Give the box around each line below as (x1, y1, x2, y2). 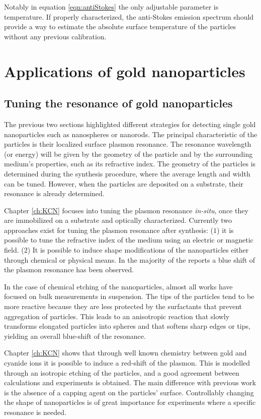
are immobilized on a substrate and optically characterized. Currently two (4, 215, 232, 225)
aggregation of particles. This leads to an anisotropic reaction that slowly (4, 311, 230, 321)
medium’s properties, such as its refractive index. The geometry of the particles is (4, 158, 256, 169)
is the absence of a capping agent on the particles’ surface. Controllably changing (4, 387, 254, 397)
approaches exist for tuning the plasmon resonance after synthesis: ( (4, 224, 214, 235)
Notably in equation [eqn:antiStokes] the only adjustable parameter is (4, 2, 219, 12)
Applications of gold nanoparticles (4, 61, 245, 81)
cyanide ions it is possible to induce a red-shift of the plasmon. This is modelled (4, 357, 250, 368)
